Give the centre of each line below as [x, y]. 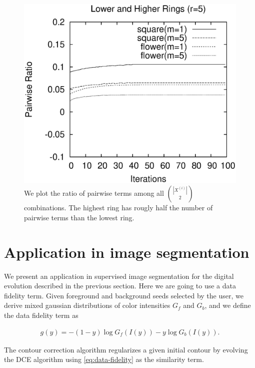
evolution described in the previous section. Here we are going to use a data [120, 286]
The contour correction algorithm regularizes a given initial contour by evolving [126, 349]
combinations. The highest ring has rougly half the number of [118, 208]
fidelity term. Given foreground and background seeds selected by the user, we [124, 295]
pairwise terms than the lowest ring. [79, 217]
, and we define [228, 305]
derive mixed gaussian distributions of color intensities [87, 305]
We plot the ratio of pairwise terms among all [94, 193]
